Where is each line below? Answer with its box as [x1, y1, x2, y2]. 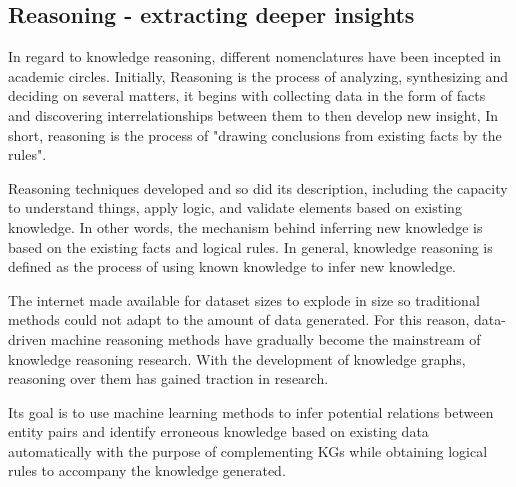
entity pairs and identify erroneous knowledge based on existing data [8, 421, 429, 442]
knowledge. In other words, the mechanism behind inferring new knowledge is [8, 216, 483, 237]
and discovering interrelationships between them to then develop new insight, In [8, 104, 499, 125]
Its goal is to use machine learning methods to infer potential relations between [8, 401, 494, 422]
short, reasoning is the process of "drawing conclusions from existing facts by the [8, 124, 502, 145]
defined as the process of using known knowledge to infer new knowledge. [8, 256, 456, 277]
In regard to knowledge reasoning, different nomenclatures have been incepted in [8, 46, 502, 67]
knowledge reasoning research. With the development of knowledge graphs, [8, 348, 466, 369]
